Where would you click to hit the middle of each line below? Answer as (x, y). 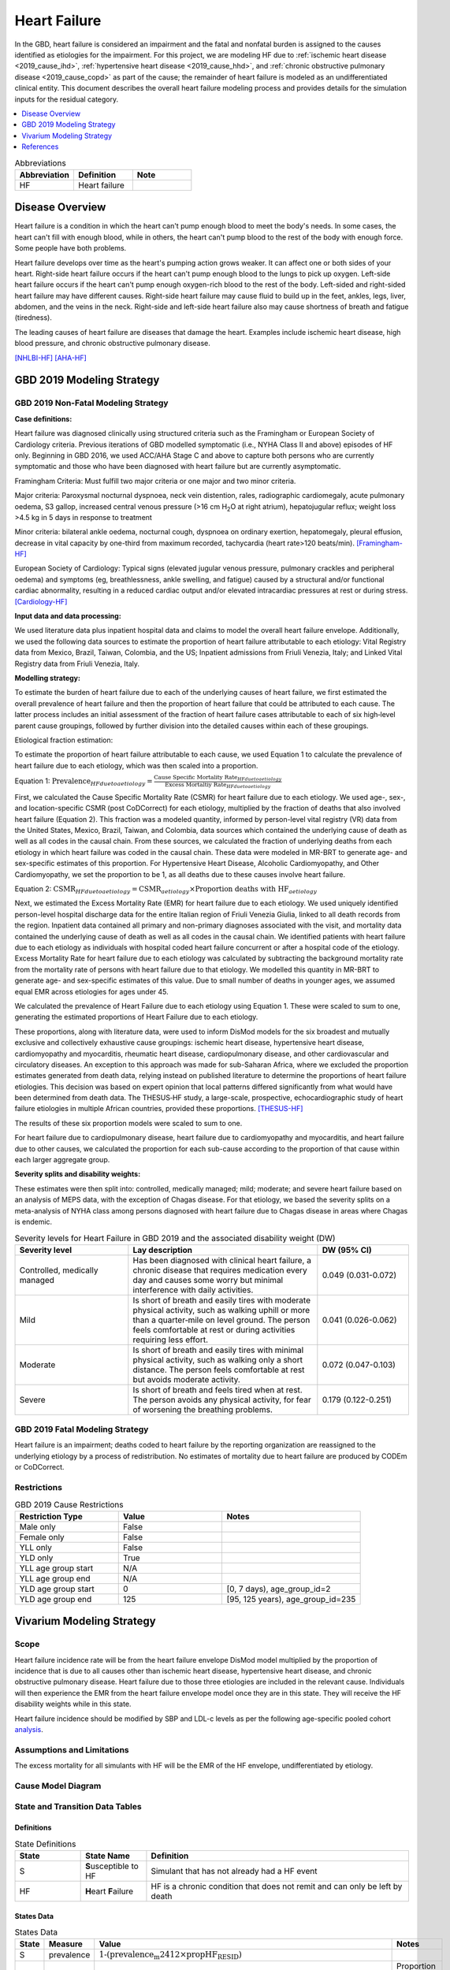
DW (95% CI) (347, 1250)
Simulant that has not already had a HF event (234, 1871)
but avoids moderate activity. (186, 1379)
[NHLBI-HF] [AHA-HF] (50, 358)
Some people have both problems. (71, 248)
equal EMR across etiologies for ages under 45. (91, 991)
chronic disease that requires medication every (220, 1270)
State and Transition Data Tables (78, 1807)
